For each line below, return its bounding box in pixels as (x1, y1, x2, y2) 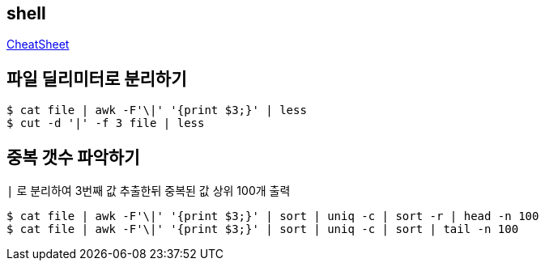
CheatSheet (6, 37, 70, 52)
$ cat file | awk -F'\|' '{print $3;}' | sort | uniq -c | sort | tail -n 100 (6, 222, 519, 236)
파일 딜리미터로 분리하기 (6, 68, 187, 89)
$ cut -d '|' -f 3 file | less (6, 117, 205, 130)
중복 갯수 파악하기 (6, 146, 140, 167)
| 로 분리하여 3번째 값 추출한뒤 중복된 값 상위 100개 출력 (6, 184, 291, 198)
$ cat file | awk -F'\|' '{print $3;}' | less (6, 104, 307, 117)
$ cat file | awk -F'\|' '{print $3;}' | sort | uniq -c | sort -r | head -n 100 (6, 210, 539, 223)
